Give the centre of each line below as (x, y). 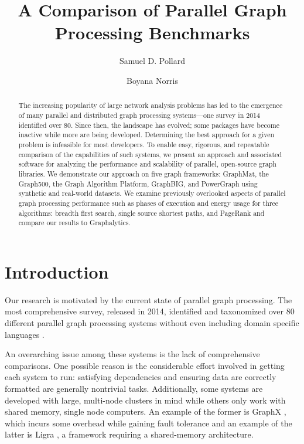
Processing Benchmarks (152, 33)
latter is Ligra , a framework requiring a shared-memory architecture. (129, 434)
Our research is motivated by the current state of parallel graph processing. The (148, 299)
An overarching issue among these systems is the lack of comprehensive (132, 354)
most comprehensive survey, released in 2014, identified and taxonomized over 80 (150, 311)
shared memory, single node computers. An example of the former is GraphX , (146, 411)
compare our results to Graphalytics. (74, 223)
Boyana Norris (152, 80)
